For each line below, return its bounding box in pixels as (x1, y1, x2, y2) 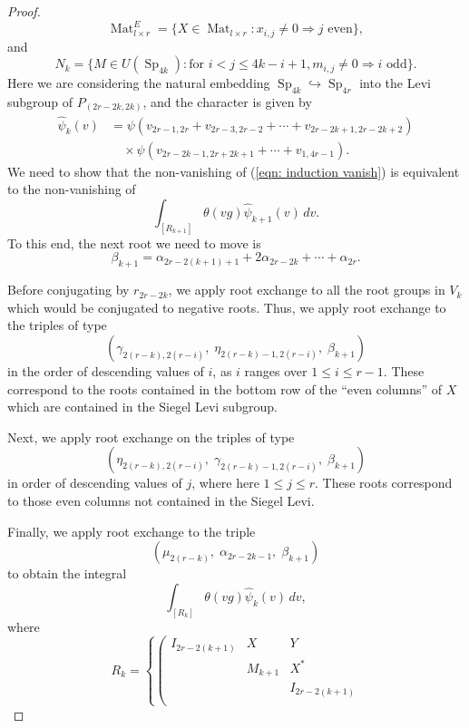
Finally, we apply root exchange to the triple (7, 521, 256, 540)
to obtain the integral (7, 564, 127, 583)
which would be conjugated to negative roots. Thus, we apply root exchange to (7, 297, 446, 316)
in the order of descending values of (7, 361, 204, 380)
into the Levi (359, 73, 431, 92)
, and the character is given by (142, 92, 312, 111)
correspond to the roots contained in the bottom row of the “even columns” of (7, 379, 443, 398)
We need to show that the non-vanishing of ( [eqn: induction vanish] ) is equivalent (7, 161, 460, 180)
